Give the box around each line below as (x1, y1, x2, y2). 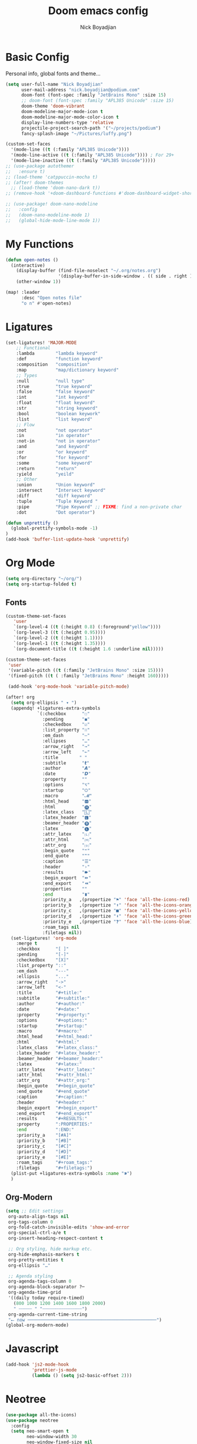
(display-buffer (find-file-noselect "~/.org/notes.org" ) (16, 268, 161, 274)
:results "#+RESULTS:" (16, 1116, 88, 1122)
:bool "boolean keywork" (16, 410, 101, 416)
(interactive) (11, 262, 45, 269)
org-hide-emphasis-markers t (8, 1251, 80, 1257)
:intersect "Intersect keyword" (16, 488, 106, 494)
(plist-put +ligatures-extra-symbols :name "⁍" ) (11, 1171, 133, 1177)
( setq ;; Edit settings (5, 1208, 64, 1214)
